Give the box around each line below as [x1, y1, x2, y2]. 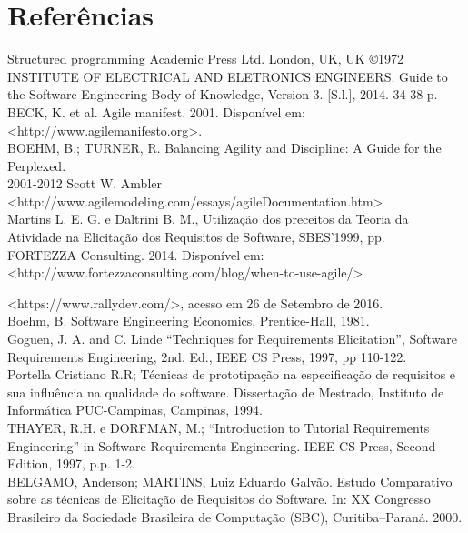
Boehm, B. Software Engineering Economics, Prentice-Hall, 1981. [7, 311, 370, 330]
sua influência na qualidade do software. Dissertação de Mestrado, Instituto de [7, 382, 444, 401]
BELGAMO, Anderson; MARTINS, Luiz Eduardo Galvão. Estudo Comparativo [7, 471, 453, 490]
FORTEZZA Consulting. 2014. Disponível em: [7, 245, 264, 264]
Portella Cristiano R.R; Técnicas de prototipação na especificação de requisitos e [7, 365, 456, 384]
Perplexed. [7, 156, 66, 175]
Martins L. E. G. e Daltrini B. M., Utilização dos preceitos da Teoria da [7, 209, 409, 228]
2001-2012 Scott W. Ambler [7, 174, 162, 193]
